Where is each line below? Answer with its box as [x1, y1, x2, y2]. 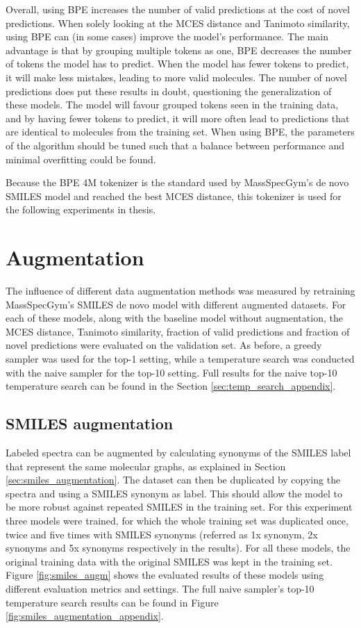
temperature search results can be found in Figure [6, 595, 219, 609]
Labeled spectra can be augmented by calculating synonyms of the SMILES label [6, 445, 351, 459]
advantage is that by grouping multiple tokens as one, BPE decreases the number [6, 42, 352, 57]
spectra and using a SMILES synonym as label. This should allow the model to [6, 486, 343, 500]
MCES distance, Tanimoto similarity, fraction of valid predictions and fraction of [6, 324, 350, 338]
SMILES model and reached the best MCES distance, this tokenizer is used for [6, 188, 342, 203]
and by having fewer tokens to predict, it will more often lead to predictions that [6, 110, 350, 125]
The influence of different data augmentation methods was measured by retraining [6, 283, 355, 298]
